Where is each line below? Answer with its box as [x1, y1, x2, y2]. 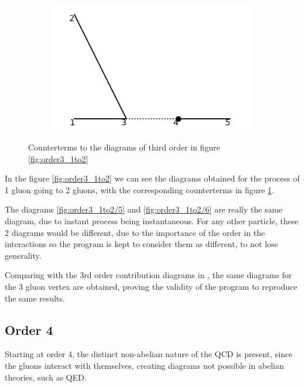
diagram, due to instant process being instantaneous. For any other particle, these [5, 215, 299, 227]
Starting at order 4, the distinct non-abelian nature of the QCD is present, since [5, 348, 293, 360]
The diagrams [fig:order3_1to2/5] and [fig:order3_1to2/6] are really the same [5, 203, 283, 215]
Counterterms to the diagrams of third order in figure [28, 141, 220, 153]
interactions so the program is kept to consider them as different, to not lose [5, 238, 278, 250]
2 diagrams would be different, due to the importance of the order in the [5, 226, 265, 238]
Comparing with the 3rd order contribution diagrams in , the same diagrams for [5, 269, 292, 281]
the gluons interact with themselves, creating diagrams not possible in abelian [5, 359, 284, 372]
